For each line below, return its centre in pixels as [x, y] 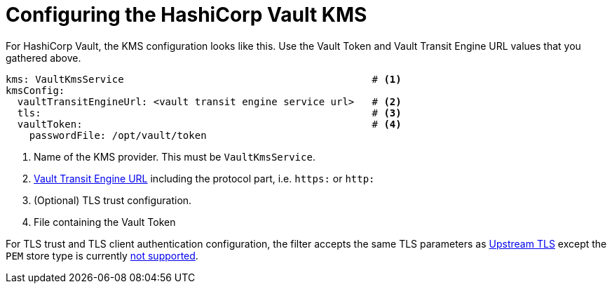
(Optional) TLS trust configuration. [113, 200]
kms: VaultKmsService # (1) [204, 79]
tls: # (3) [209, 113]
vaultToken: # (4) [209, 124]
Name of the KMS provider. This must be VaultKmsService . [175, 156]
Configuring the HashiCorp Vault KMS [186, 15]
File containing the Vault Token [105, 222]
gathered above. [43, 58]
